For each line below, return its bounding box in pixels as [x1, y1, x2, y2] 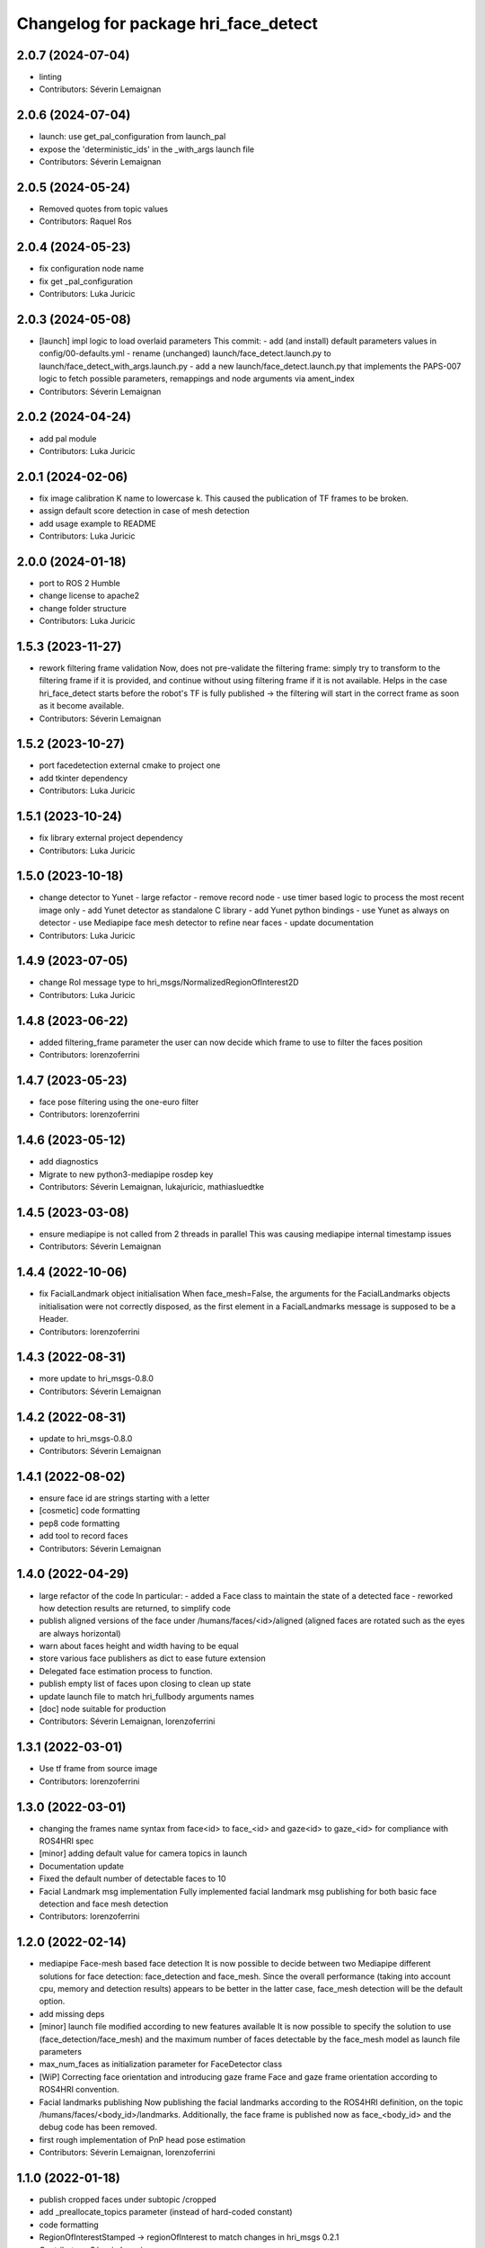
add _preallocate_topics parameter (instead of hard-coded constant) [39, 2207, 293, 2217]
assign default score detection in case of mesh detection [39, 505, 251, 516]
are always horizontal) [39, 1628, 121, 1638]
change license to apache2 [39, 590, 139, 602]
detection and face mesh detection [39, 1898, 169, 1909]
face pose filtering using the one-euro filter [39, 1097, 199, 1108]
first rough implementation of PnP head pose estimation [39, 2134, 246, 2145]
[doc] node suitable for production [39, 1704, 166, 1715]
